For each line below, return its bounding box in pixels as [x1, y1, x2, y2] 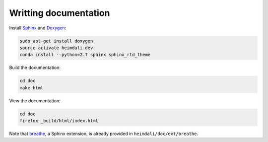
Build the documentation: [9, 65, 61, 71]
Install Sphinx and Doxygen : [9, 25, 67, 31]
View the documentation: [9, 97, 61, 104]
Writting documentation [9, 7, 110, 18]
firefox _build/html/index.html [19, 118, 99, 124]
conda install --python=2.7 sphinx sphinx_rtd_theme [19, 52, 151, 58]
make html [19, 85, 44, 90]
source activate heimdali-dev [19, 45, 93, 51]
